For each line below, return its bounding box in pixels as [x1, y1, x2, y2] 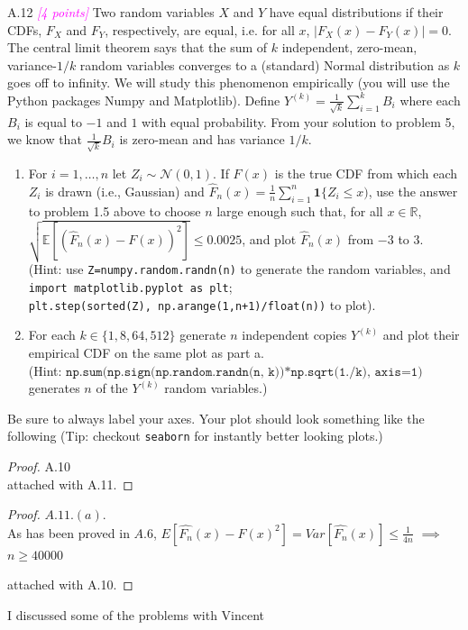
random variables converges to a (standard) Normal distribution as [79, 55, 450, 74]
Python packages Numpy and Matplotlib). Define [7, 90, 280, 109]
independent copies [242, 325, 347, 344]
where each [399, 90, 461, 109]
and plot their [382, 325, 460, 344]
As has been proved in [7, 523, 130, 542]
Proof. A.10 [7, 457, 70, 476]
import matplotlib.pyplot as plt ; [28, 278, 233, 297]
